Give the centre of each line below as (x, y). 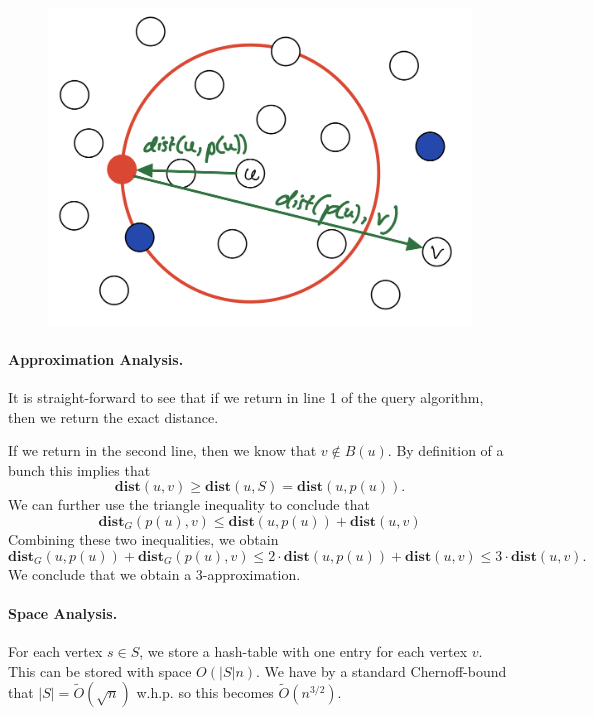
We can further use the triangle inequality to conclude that (189, 504)
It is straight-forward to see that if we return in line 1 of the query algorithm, (246, 396)
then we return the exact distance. (113, 416)
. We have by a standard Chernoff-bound (381, 670)
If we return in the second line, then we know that (162, 450)
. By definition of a (445, 450)
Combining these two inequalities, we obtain (143, 538)
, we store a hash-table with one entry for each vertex (303, 650)
